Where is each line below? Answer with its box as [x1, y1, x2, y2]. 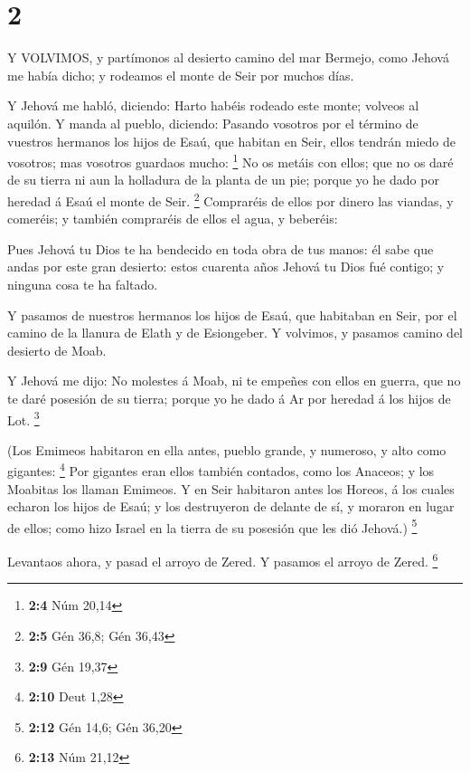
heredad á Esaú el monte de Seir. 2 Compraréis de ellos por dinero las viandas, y [7, 188, 454, 210]
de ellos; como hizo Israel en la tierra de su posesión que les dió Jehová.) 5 [7, 515, 418, 537]
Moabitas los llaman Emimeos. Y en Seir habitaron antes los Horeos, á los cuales [7, 479, 455, 498]
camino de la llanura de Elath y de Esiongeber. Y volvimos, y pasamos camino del [7, 323, 463, 342]
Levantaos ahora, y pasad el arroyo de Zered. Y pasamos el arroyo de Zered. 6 [7, 549, 438, 570]
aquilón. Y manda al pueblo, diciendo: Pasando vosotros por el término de [7, 113, 418, 132]
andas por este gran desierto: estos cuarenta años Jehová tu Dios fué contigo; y [7, 257, 445, 276]
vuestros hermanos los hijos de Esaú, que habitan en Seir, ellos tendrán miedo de [7, 131, 456, 150]
